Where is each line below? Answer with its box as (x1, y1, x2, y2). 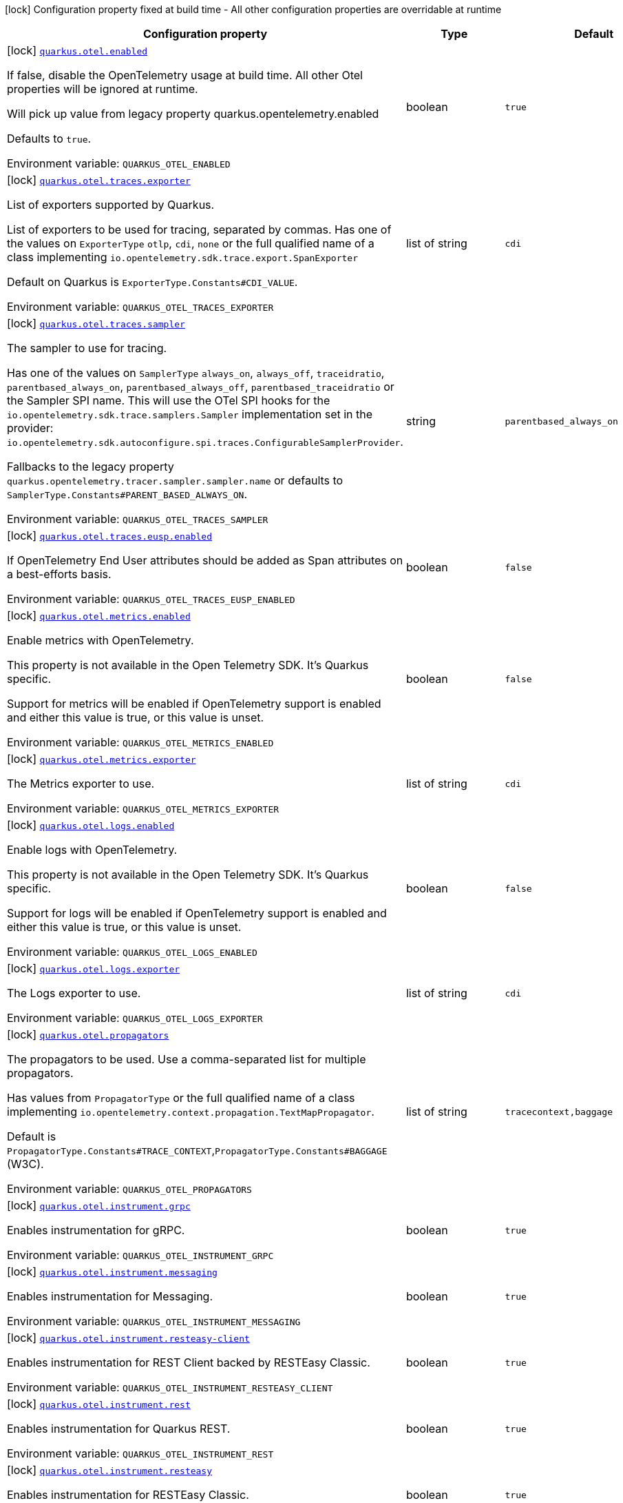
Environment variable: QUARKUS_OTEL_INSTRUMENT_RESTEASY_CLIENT (7, 1380, 333, 1394)
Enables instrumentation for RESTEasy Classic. (7, 1488, 249, 1502)
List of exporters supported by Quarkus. (7, 198, 215, 212)
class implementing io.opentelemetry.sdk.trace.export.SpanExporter (7, 250, 358, 264)
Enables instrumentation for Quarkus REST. (7, 1422, 231, 1435)
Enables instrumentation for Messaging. (7, 1289, 213, 1303)
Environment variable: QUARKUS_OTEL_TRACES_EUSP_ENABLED (7, 592, 295, 606)
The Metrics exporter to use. (7, 777, 155, 790)
